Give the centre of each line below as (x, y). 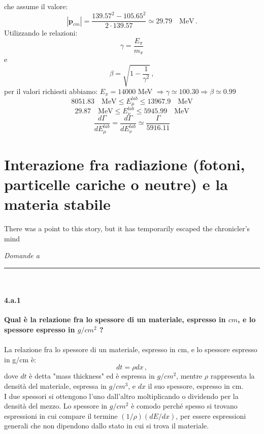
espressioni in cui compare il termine (61, 415)
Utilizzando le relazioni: (41, 33)
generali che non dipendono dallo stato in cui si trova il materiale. (107, 426)
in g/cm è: (20, 359)
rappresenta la (233, 376)
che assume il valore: (36, 6)
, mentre (189, 376)
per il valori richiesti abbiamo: (51, 91)
